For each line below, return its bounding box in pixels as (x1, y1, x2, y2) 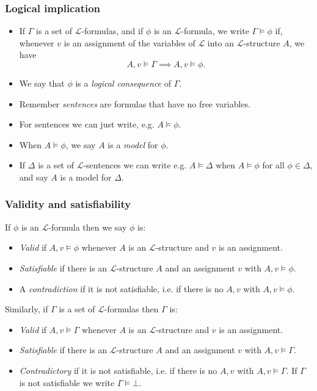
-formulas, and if (81, 24, 144, 37)
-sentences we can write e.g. (83, 159, 187, 171)
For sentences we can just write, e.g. (19, 118, 155, 131)
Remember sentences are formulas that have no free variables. (19, 97, 251, 110)
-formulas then (104, 303, 159, 315)
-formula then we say (48, 220, 127, 233)
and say (19, 170, 48, 183)
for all (262, 159, 285, 171)
